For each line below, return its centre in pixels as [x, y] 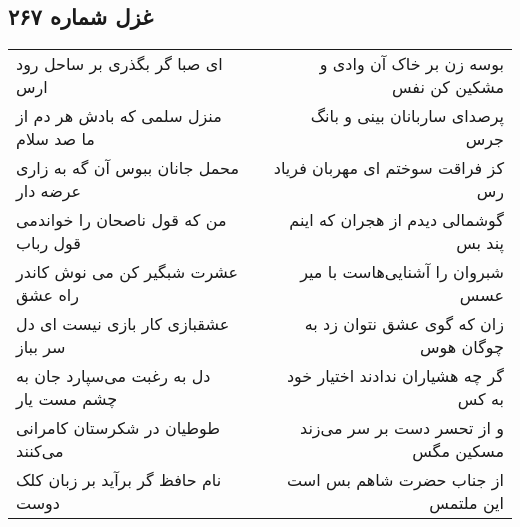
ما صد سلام [55, 139]
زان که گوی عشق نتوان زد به [404, 324]
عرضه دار [49, 191]
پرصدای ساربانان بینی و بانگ [407, 116]
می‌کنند [40, 451]
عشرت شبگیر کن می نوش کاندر [127, 272]
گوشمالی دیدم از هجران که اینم [396, 220]
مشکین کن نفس [447, 87]
